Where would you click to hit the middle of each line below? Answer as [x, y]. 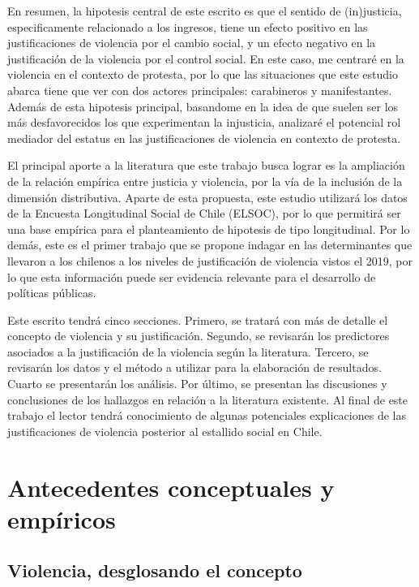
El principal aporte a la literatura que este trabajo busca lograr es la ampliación [206, 165]
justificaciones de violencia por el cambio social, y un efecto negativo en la [192, 43]
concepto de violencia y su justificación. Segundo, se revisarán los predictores [199, 336]
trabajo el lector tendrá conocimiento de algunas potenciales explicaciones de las [207, 415]
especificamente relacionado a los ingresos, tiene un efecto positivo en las [188, 26]
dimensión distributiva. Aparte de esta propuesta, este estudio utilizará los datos [207, 197]
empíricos [62, 518]
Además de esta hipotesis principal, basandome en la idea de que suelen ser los [203, 106]
